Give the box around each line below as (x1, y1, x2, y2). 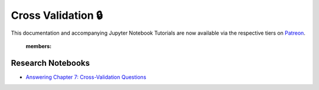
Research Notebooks (11, 58, 90, 68)
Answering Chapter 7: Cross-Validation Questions (25, 74, 147, 81)
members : (25, 42, 52, 49)
